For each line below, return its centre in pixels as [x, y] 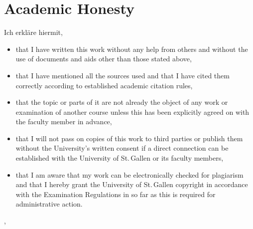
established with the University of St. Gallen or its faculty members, [120, 158]
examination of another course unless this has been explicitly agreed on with [132, 112]
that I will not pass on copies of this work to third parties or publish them [129, 138]
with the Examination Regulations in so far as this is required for [116, 194]
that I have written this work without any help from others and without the [132, 49]
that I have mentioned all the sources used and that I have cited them [123, 75]
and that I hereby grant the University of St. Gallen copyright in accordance [132, 184]
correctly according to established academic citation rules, [104, 85]
